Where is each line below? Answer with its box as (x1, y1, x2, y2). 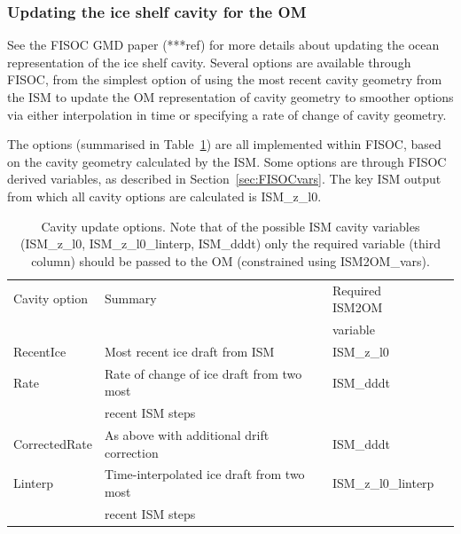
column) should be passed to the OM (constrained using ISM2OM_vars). (31, 251, 430, 270)
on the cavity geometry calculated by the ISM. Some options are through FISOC (7, 152, 447, 170)
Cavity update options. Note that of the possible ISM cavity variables (41, 216, 420, 235)
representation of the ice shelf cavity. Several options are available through (7, 52, 411, 71)
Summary (104, 289, 157, 308)
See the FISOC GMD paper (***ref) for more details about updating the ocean (7, 35, 440, 54)
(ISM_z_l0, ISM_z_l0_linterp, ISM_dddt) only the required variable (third (20, 234, 441, 253)
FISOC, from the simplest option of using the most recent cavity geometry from (7, 70, 442, 89)
